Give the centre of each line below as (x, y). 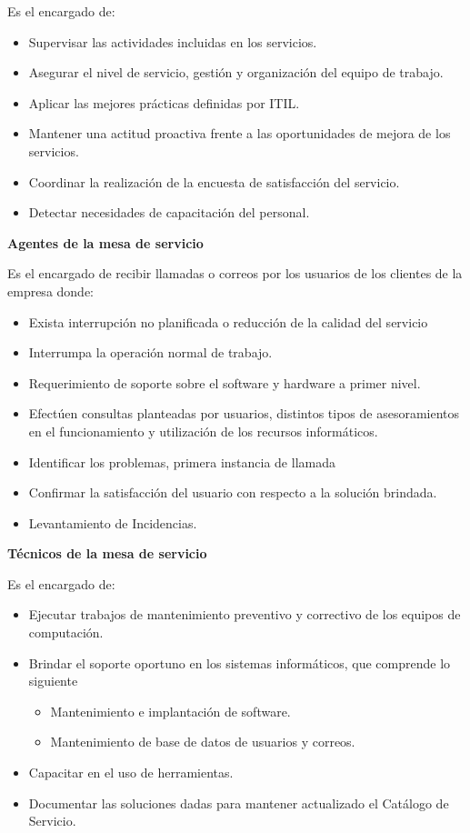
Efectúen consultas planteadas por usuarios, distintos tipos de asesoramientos (244, 413)
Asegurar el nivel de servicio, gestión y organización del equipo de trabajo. (236, 72)
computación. (66, 632)
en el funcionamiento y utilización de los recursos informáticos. (203, 431)
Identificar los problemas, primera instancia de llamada (182, 462)
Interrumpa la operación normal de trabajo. (150, 352)
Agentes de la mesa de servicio (105, 242)
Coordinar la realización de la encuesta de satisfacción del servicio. (214, 181)
